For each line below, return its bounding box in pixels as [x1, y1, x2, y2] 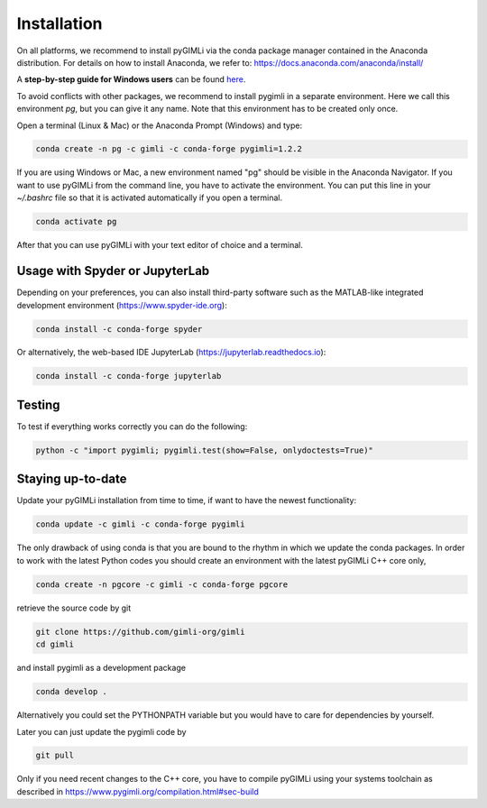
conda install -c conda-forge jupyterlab [35, 371, 222, 381]
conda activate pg [35, 216, 117, 227]
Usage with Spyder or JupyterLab [16, 263, 210, 279]
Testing [16, 397, 60, 412]
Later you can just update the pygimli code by [16, 726, 187, 737]
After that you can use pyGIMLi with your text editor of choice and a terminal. [16, 240, 304, 251]
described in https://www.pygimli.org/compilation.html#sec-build [16, 785, 259, 797]
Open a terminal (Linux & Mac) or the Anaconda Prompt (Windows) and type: [16, 120, 302, 131]
